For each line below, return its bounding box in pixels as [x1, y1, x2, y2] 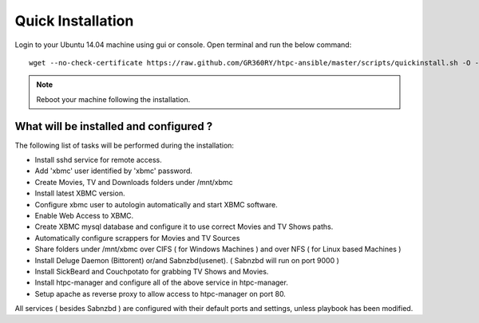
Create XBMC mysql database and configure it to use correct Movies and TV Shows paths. [34, 222, 334, 231]
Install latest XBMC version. [34, 188, 125, 199]
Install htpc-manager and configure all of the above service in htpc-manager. [34, 278, 289, 287]
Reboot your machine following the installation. [36, 94, 191, 104]
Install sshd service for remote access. [34, 156, 163, 165]
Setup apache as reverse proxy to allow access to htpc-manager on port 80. [34, 289, 287, 298]
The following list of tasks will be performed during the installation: [14, 140, 235, 150]
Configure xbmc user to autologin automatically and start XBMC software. [34, 199, 279, 209]
